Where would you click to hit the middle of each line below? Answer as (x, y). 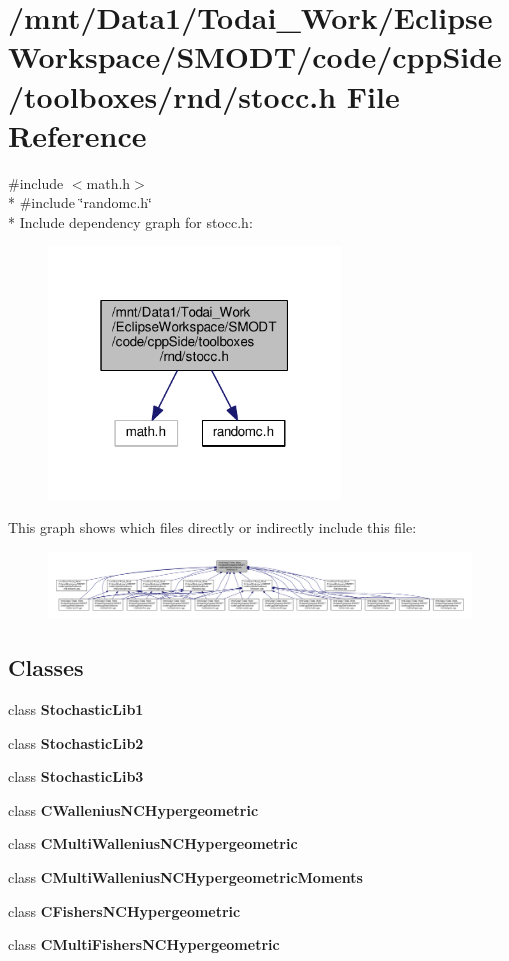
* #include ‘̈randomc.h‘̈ (80, 202)
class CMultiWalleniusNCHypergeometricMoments (185, 876)
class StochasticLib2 (76, 742)
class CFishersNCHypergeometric (124, 910)
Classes (46, 667)
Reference (77, 134)
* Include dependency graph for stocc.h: (130, 221)
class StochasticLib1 (76, 709)
